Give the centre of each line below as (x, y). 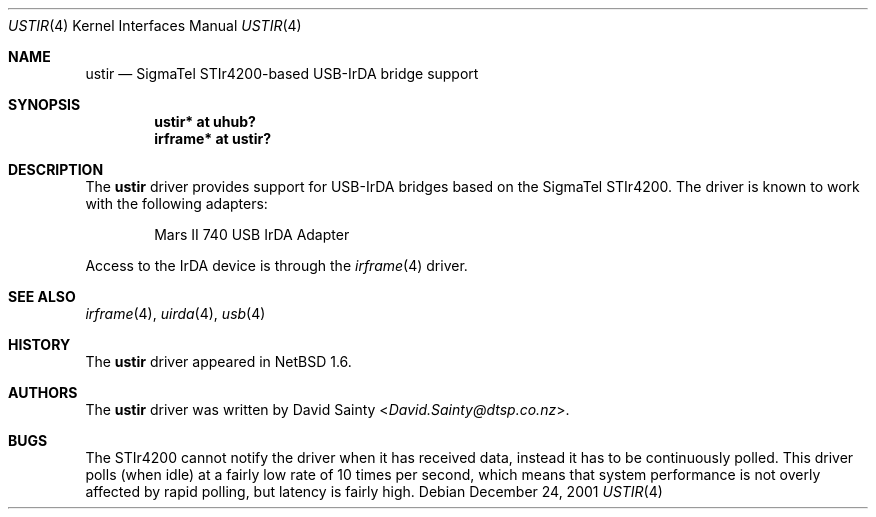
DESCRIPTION (56, 169)
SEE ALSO (42, 296)
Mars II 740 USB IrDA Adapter (252, 234)
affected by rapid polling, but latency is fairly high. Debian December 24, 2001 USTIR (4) (374, 491)
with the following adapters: (176, 203)
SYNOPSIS (44, 104)
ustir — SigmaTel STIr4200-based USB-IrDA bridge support (282, 73)
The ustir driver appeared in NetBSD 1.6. (218, 361)
